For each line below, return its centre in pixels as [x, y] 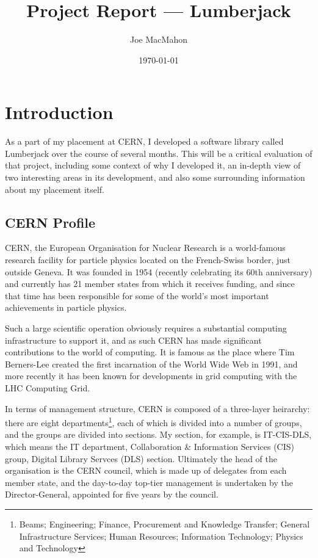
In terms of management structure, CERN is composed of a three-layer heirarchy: [157, 408]
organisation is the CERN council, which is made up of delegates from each [146, 470]
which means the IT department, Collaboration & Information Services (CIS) [150, 446]
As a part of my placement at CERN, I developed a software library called [144, 141]
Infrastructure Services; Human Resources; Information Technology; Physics [161, 536]
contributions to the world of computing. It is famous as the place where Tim [150, 352]
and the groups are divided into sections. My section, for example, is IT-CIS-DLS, [158, 434]
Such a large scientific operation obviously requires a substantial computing [146, 328]
